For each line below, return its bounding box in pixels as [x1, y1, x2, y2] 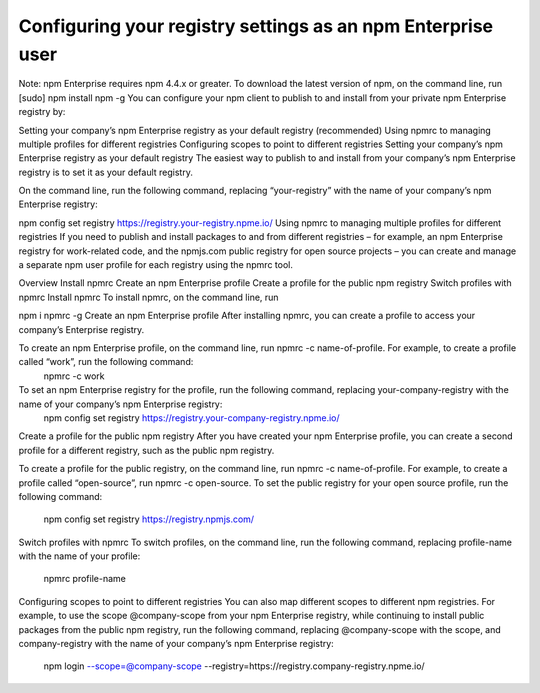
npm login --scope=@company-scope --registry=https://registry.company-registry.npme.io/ [43, 660, 425, 672]
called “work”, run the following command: [18, 356, 194, 368]
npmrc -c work [43, 370, 105, 382]
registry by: [18, 106, 66, 118]
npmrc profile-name [43, 573, 127, 585]
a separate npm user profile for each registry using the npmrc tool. [18, 259, 294, 271]
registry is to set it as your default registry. [18, 166, 194, 178]
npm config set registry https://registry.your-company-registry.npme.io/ [43, 411, 340, 424]
